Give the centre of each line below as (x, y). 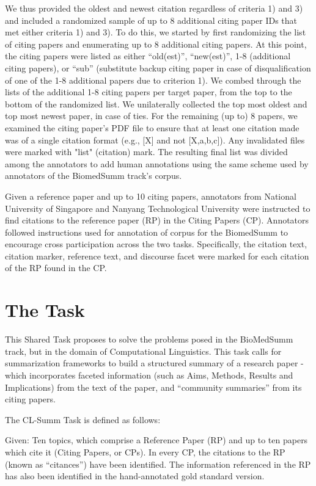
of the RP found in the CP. (56, 268)
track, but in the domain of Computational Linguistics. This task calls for (143, 351)
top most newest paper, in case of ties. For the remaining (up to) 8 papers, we (151, 116)
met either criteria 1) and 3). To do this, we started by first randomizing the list (156, 32)
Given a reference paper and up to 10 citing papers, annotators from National (151, 196)
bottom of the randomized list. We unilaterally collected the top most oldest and (156, 103)
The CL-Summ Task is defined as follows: (83, 419)
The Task (45, 310)
